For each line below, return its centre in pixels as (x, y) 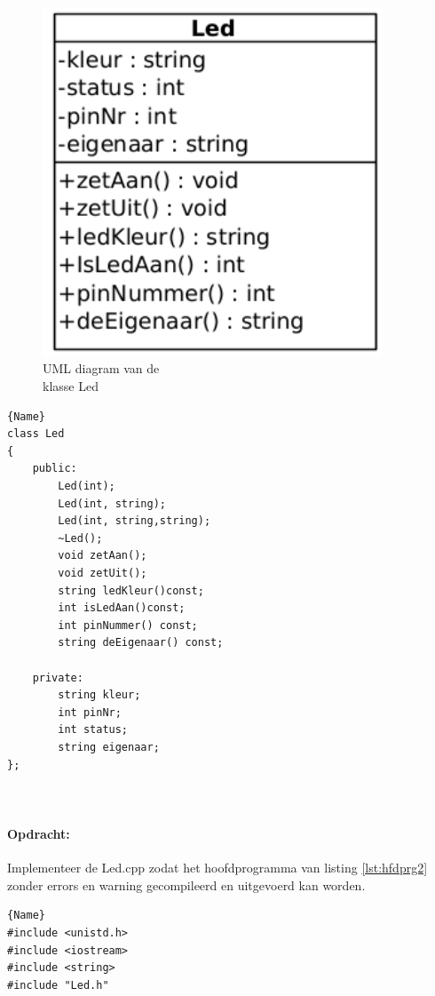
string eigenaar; (109, 747)
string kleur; (99, 695)
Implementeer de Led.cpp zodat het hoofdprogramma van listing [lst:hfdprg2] (217, 868)
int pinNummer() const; (128, 625)
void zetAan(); (103, 556)
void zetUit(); (103, 574)
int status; (93, 730)
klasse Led (71, 386)
